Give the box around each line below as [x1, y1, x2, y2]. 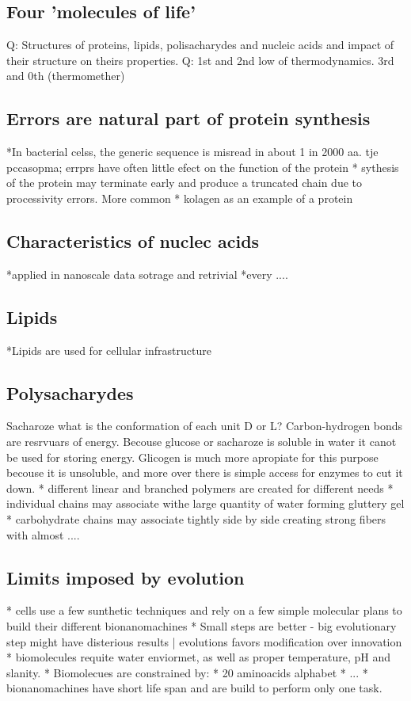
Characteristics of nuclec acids [6, 228, 260, 253]
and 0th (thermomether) [6, 67, 125, 84]
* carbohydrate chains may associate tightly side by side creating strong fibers [6, 510, 386, 527]
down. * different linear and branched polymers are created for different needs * [6, 479, 394, 496]
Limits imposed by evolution [6, 565, 245, 589]
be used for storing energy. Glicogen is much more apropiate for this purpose [6, 448, 379, 465]
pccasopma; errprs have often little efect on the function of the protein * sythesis [6, 158, 399, 175]
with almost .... [6, 526, 80, 543]
